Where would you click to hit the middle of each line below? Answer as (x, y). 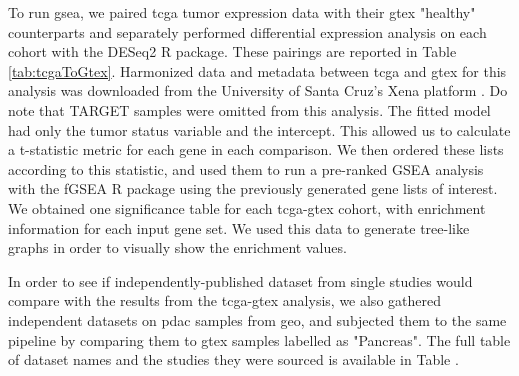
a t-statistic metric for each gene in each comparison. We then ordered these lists (256, 149)
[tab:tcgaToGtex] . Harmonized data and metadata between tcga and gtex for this (257, 70)
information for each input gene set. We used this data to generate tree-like (239, 227)
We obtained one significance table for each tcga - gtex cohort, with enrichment (247, 207)
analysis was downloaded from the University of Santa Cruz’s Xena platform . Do (258, 90)
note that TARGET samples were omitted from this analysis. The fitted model (249, 109)
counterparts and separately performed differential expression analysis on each (247, 31)
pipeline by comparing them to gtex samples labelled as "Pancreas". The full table (259, 339)
